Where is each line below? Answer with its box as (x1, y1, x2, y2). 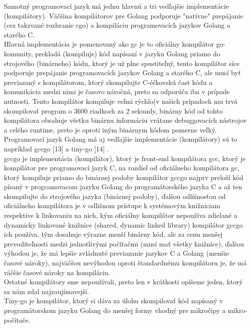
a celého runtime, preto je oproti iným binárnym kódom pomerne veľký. (4, 124, 217, 134)
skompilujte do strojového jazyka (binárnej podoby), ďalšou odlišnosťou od (4, 191, 226, 201)
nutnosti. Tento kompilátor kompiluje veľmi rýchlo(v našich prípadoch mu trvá (4, 96, 237, 106)
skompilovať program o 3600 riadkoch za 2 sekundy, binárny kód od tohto (4, 105, 223, 115)
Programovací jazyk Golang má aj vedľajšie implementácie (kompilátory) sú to (4, 134, 237, 144)
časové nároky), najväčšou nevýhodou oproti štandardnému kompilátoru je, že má (4, 258, 247, 268)
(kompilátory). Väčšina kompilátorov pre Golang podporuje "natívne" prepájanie (4, 10, 243, 20)
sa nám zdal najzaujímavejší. (4, 286, 89, 296)
